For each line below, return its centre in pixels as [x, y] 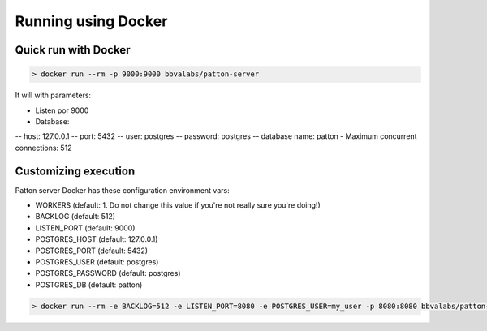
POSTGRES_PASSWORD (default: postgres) [108, 273]
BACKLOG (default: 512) [75, 217]
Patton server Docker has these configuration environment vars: [123, 190]
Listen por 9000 [62, 110]
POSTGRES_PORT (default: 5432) [92, 251]
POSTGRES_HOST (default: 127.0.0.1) [97, 239]
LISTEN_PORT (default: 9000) [85, 228]
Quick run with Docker [73, 50]
